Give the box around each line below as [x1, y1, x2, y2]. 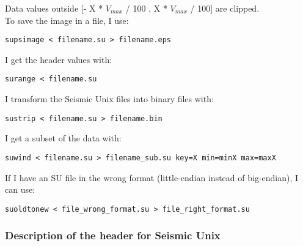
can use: [5, 183, 35, 196]
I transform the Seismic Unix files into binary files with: [5, 92, 214, 105]
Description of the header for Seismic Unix [5, 228, 221, 243]
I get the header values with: [5, 53, 112, 65]
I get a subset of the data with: [5, 132, 122, 144]
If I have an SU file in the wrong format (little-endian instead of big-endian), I [5, 171, 299, 184]
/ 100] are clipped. [190, 2, 260, 14]
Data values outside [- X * [5, 2, 103, 14]
